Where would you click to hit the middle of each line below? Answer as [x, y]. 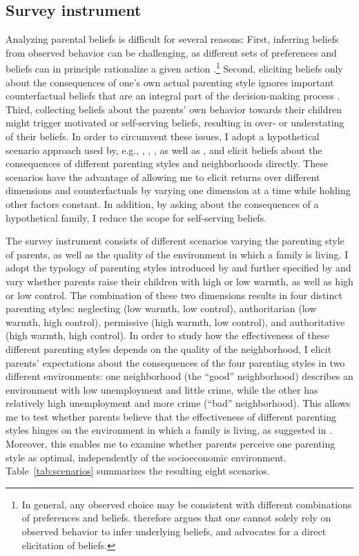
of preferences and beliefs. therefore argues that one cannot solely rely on [176, 518]
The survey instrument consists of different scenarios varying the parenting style [175, 241]
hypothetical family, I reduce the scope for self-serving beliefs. [136, 217]
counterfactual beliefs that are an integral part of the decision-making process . [173, 96]
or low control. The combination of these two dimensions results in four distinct [174, 295]
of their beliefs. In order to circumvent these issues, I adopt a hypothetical [163, 136]
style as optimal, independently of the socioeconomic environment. [146, 457]
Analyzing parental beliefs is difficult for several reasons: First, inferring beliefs [172, 39]
